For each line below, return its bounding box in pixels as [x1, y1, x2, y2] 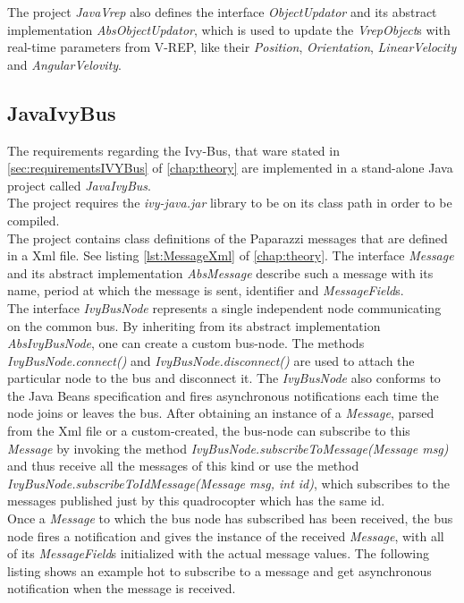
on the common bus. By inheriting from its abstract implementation [7, 316, 381, 335]
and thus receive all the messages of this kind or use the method [7, 456, 359, 475]
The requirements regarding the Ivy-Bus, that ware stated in [7, 140, 340, 159]
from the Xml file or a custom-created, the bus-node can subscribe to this [7, 421, 410, 440]
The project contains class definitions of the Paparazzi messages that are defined [7, 228, 448, 247]
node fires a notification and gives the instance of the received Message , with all [7, 526, 444, 545]
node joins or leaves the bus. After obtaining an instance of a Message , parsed [7, 403, 434, 422]
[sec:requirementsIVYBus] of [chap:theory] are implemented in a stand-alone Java [7, 158, 453, 177]
